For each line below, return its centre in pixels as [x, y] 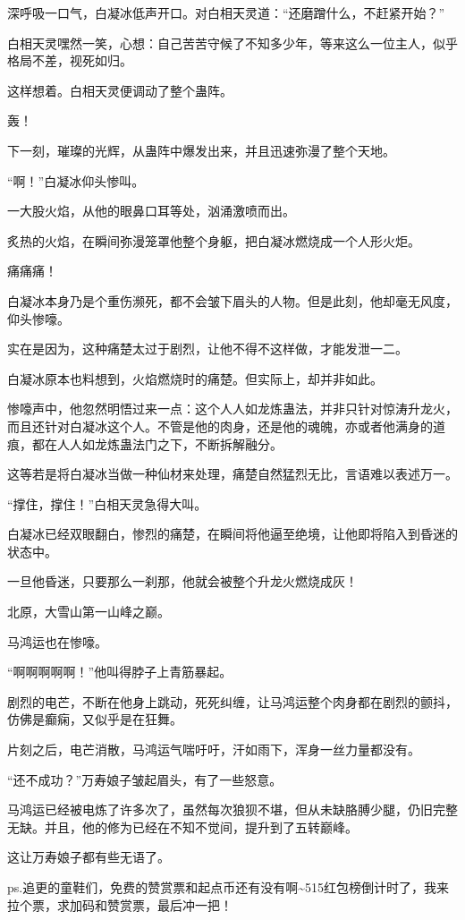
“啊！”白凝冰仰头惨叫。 [76, 180]
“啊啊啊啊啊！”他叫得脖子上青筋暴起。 [120, 672]
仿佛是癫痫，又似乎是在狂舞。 [95, 719]
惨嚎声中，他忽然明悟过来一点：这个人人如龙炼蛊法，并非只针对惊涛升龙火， [232, 409]
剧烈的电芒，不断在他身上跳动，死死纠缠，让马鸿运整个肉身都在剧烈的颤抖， [232, 701]
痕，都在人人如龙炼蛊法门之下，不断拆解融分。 [145, 443]
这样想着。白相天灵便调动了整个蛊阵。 [120, 90]
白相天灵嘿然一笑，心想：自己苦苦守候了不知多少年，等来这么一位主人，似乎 [232, 43]
